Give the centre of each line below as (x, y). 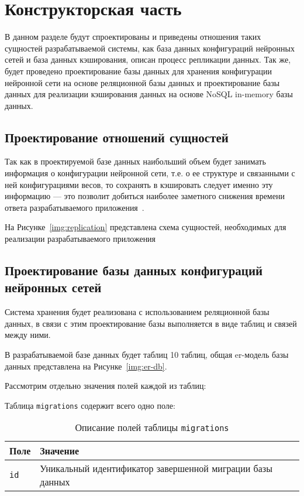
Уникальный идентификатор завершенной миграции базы (156, 468)
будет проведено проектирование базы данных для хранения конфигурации (139, 71)
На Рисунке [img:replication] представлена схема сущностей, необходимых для (146, 227)
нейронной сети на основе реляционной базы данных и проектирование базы (142, 82)
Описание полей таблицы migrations (152, 427)
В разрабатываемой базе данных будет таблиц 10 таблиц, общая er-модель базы (147, 355)
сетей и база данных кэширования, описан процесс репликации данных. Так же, (148, 59)
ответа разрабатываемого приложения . (75, 207)
